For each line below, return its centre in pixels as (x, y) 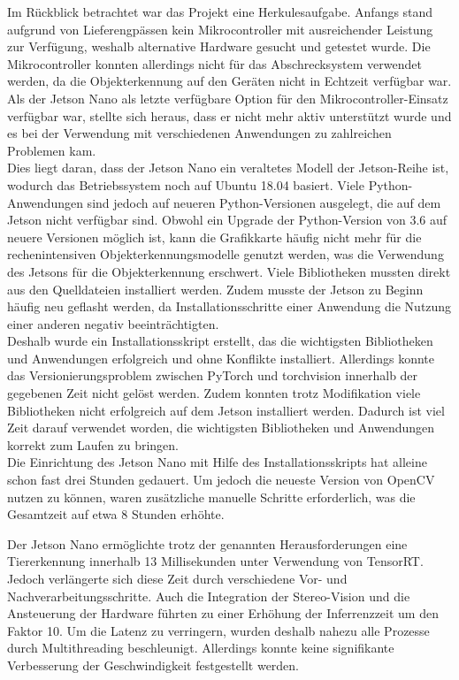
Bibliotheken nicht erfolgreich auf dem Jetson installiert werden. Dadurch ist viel (226, 410)
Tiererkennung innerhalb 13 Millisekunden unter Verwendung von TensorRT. (215, 561)
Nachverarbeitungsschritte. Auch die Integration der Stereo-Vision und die (209, 596)
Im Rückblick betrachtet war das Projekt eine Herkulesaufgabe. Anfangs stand (220, 11)
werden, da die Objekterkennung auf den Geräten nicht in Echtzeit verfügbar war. (229, 81)
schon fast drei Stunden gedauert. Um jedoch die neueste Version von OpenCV (221, 480)
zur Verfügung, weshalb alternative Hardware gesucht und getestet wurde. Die (219, 46)
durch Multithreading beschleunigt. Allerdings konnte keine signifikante (201, 648)
